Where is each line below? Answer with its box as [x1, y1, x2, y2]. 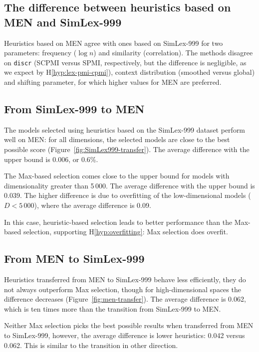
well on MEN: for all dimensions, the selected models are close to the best [4, 134, 230, 145]
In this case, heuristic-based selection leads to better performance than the [4, 216, 233, 227]
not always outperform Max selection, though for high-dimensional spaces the [4, 284, 241, 294]
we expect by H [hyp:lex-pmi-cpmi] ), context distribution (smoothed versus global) [4, 67, 255, 77]
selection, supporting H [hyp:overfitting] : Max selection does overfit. [23, 226, 228, 237]
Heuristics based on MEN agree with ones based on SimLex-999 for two [4, 37, 223, 48]
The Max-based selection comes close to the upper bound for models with [4, 171, 230, 181]
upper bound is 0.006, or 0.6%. [4, 154, 98, 164]
